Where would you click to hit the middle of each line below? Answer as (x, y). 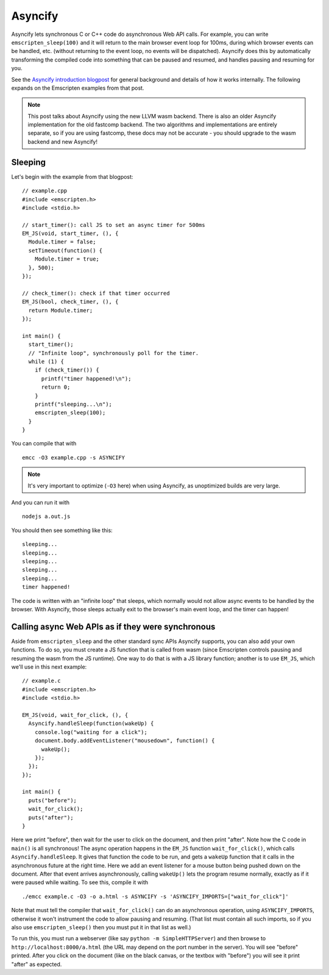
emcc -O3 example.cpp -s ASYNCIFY (73, 457)
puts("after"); (51, 817)
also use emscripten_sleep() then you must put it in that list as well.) (101, 927)
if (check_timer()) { (67, 370)
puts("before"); (53, 800)
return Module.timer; (61, 310)
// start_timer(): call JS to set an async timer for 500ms (114, 225)
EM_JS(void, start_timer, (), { (70, 234)
